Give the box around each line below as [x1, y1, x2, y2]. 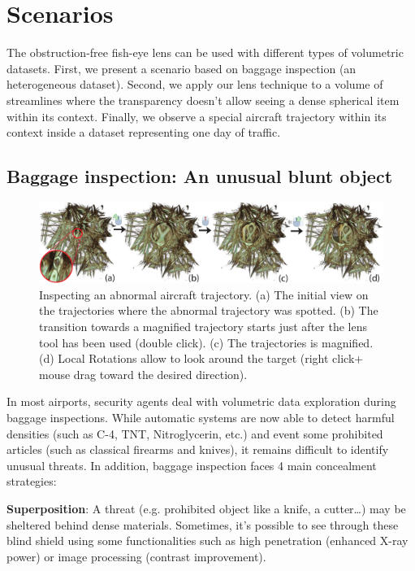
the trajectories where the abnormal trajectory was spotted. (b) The [39, 302, 378, 319]
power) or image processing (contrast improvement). [6, 547, 266, 564]
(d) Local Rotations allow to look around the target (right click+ [39, 350, 364, 367]
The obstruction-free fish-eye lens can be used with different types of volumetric [6, 44, 404, 61]
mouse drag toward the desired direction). [39, 365, 248, 382]
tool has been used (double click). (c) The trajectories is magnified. [39, 333, 374, 351]
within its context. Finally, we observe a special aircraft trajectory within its [6, 107, 387, 124]
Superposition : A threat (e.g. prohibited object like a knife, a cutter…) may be [6, 499, 406, 517]
